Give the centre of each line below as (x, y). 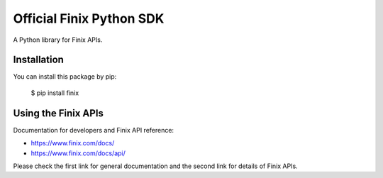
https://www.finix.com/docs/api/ (78, 153)
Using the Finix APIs (59, 113)
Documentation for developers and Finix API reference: (93, 130)
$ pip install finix (55, 93)
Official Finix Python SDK (89, 18)
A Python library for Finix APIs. (58, 40)
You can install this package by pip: (65, 77)
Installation (38, 60)
